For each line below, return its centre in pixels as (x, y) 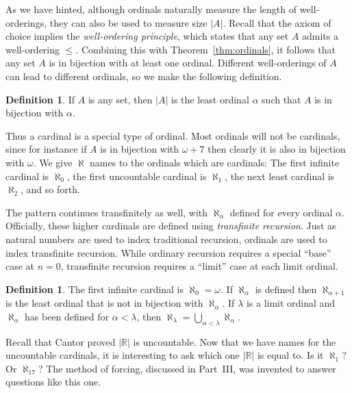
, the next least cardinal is (280, 176)
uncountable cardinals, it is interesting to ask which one (123, 355)
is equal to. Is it (290, 355)
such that (281, 99)
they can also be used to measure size (128, 22)
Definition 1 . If (40, 99)
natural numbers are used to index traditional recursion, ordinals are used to (166, 239)
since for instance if (46, 149)
